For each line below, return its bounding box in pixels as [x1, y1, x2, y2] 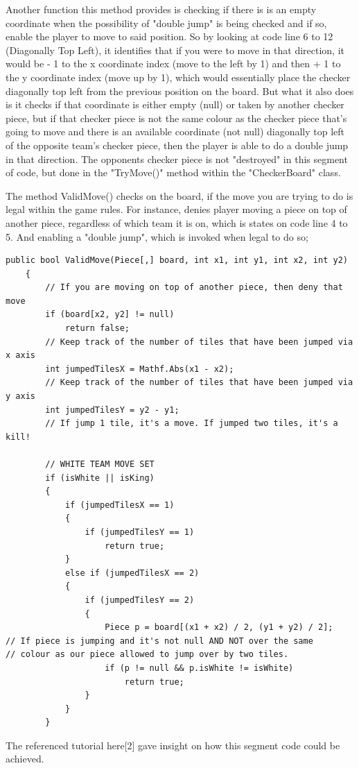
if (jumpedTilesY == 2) [85, 595, 195, 605]
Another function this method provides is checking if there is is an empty [6, 2, 317, 16]
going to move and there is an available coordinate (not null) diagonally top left [6, 124, 345, 139]
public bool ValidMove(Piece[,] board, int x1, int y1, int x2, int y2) [6, 255, 348, 266]
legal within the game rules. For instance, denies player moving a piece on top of [6, 202, 347, 216]
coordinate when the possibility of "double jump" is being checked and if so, [6, 15, 327, 30]
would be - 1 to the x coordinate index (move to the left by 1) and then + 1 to [6, 56, 341, 71]
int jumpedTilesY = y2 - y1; [45, 404, 179, 415]
